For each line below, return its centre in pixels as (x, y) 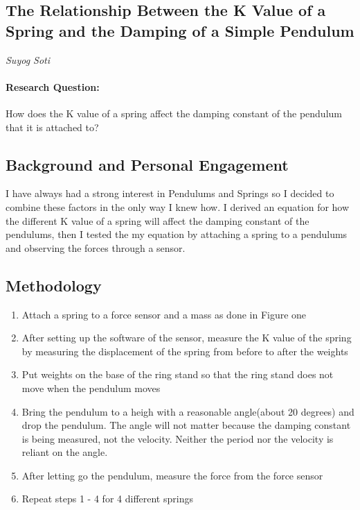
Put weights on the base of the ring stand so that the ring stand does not (178, 374)
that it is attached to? (52, 127)
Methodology (54, 285)
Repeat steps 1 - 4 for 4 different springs (107, 499)
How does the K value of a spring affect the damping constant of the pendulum (174, 113)
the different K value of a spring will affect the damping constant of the (157, 220)
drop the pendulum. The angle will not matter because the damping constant (186, 425)
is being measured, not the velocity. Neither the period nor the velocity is (178, 438)
